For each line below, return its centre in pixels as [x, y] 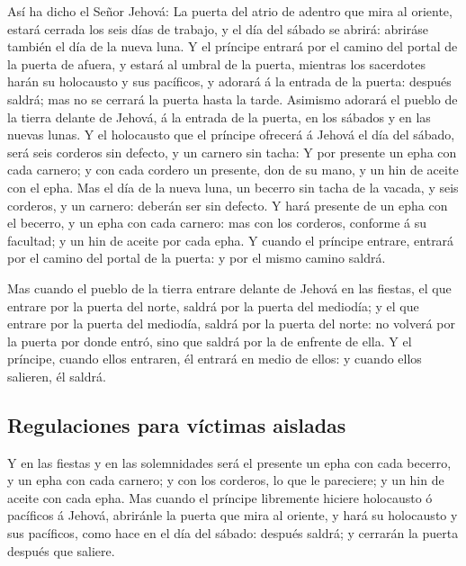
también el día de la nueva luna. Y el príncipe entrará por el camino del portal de [233, 46]
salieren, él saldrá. [57, 376]
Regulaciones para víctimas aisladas [177, 424]
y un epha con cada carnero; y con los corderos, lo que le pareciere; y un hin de [226, 480]
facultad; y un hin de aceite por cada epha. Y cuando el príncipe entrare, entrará [231, 240]
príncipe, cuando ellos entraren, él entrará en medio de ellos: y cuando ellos [215, 359]
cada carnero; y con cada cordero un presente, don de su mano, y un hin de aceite [233, 170]
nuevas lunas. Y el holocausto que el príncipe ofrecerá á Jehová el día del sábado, [231, 135]
